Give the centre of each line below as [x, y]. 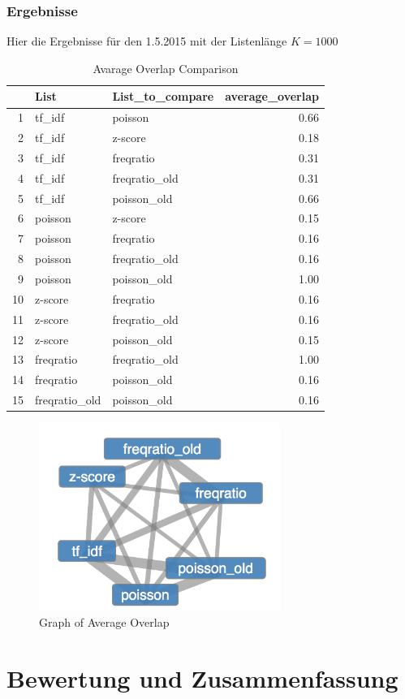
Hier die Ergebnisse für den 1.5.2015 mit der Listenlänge [147, 41]
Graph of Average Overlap [104, 622]
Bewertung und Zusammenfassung [202, 677]
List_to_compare [163, 96]
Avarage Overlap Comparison [166, 68]
